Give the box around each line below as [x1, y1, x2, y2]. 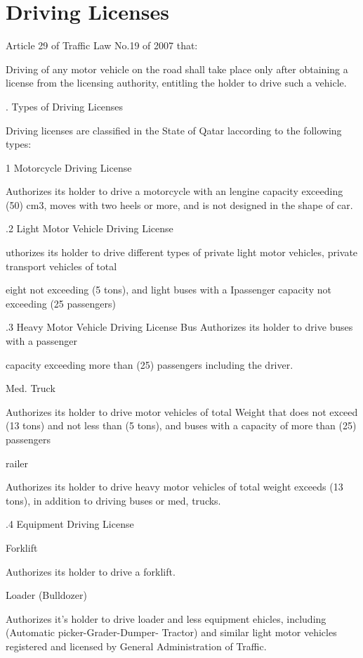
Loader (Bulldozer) [6, 588, 87, 602]
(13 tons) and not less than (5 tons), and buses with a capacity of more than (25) [6, 418, 357, 433]
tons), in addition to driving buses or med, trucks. [6, 493, 221, 507]
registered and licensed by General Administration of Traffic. [6, 638, 267, 653]
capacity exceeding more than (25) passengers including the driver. [6, 357, 293, 372]
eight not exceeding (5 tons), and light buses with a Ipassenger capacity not [6, 282, 331, 297]
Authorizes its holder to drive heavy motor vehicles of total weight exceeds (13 [6, 479, 343, 494]
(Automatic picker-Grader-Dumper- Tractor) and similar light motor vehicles [6, 625, 337, 640]
